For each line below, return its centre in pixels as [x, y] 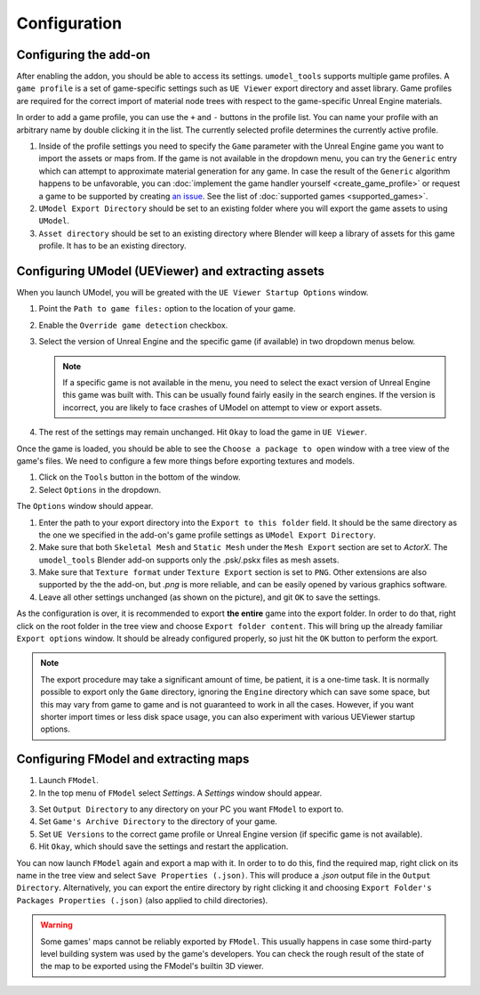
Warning [56, 925]
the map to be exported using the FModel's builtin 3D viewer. [152, 967]
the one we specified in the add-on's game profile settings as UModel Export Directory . [208, 535]
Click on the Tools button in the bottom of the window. [140, 477]
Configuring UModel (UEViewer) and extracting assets [170, 271]
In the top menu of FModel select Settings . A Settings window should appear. [180, 793]
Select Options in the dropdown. [100, 489]
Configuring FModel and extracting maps [133, 760]
